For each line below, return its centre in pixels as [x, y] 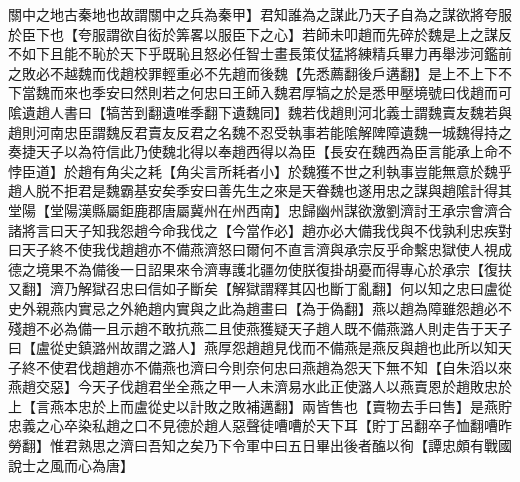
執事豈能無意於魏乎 [448, 170]
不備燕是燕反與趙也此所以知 [406, 347]
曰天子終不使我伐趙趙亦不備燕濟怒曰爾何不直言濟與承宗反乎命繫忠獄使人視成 [260, 249]
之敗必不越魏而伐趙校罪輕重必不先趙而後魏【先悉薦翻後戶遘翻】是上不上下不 [260, 72]
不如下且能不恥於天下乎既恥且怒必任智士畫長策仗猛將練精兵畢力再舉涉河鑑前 [260, 53]
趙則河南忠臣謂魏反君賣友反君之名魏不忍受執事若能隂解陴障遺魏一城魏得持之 [260, 131]
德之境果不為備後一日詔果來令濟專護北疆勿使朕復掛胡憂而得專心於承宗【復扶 [260, 268]
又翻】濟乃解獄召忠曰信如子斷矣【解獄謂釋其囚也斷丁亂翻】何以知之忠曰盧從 [260, 288]
